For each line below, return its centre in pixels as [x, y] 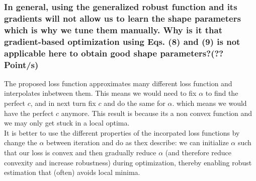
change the [21, 142]
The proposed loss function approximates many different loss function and [118, 83]
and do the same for [135, 103]
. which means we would [209, 103]
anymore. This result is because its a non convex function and [157, 113]
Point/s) [21, 64]
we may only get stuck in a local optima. [67, 123]
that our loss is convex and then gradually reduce [80, 152]
